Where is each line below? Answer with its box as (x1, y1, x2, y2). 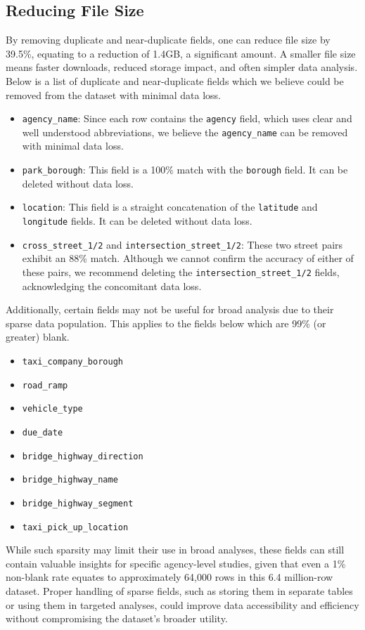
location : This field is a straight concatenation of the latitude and (22, 199, 318, 214)
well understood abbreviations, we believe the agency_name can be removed (22, 124, 348, 139)
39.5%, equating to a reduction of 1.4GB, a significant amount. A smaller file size (6, 46, 356, 60)
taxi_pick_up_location (22, 522, 129, 532)
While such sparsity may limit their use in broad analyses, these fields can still (6, 542, 345, 557)
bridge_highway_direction (22, 451, 143, 461)
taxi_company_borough (22, 356, 123, 367)
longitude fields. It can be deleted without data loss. (22, 213, 252, 228)
